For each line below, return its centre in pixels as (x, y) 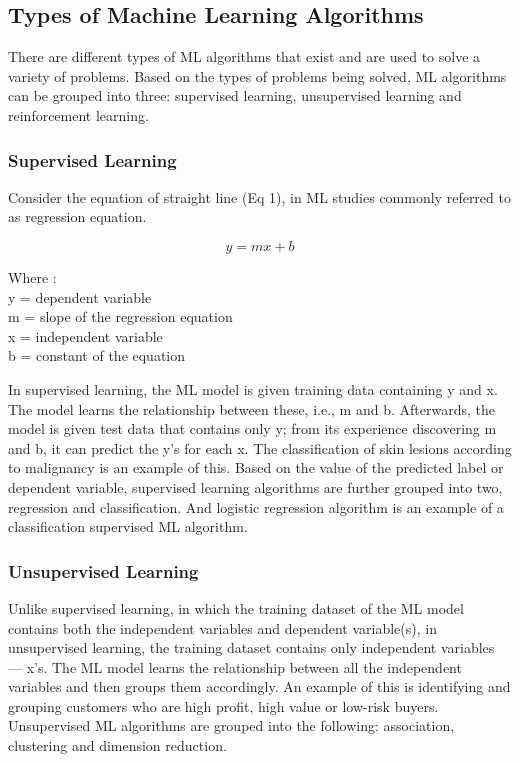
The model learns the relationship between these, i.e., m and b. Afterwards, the (251, 408)
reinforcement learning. (78, 114)
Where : (32, 276)
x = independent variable (85, 335)
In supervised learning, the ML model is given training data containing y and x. (253, 388)
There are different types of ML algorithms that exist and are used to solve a (244, 56)
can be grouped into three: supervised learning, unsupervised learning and (235, 95)
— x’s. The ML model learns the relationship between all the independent (235, 666)
